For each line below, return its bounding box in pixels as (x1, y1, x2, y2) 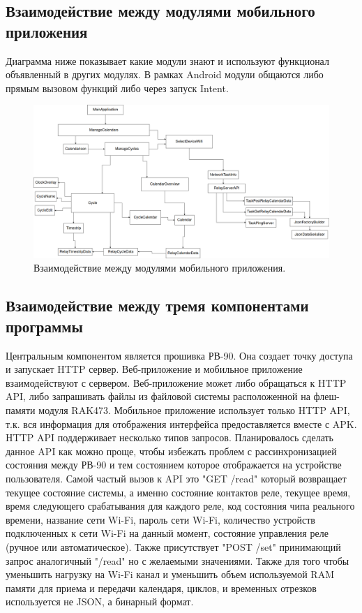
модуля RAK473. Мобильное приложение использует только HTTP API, (38, 402, 350, 417)
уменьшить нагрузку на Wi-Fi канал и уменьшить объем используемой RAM (6, 567, 334, 582)
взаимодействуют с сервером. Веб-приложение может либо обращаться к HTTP (6, 375, 347, 390)
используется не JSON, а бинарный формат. (6, 594, 194, 609)
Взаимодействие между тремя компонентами (6, 295, 309, 316)
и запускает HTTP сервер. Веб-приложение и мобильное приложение (6, 362, 303, 376)
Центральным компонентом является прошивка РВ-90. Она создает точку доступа (6, 348, 353, 362)
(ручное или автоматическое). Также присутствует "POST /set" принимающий (6, 539, 341, 554)
